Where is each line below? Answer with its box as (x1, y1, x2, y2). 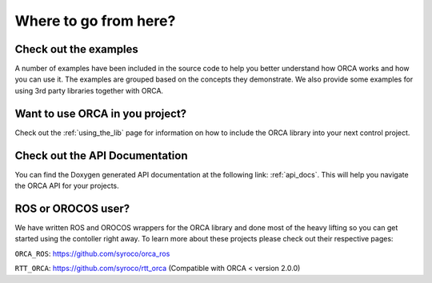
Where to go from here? (14, 12, 176, 30)
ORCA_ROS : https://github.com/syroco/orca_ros (14, 249, 170, 258)
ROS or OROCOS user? (14, 201, 130, 215)
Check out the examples (14, 42, 139, 56)
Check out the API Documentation (14, 149, 188, 162)
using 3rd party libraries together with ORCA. (14, 86, 164, 95)
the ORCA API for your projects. (14, 181, 119, 191)
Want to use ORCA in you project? (14, 106, 187, 120)
